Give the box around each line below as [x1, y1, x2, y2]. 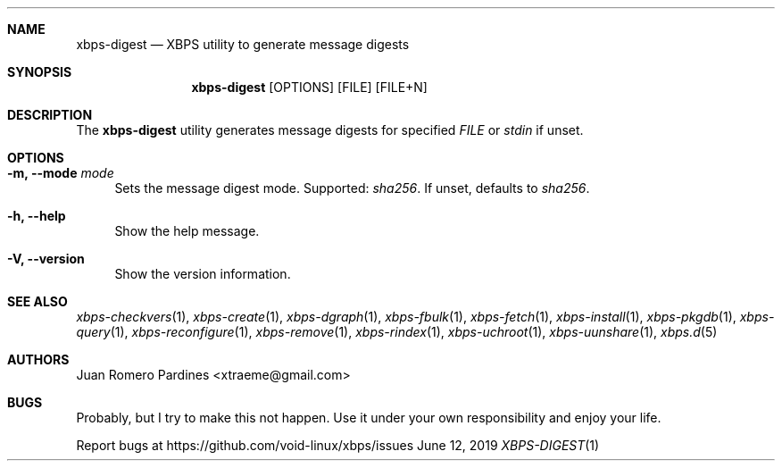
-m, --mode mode [7, 165, 114, 180]
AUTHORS [7, 352, 70, 367]
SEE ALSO [7, 294, 68, 309]
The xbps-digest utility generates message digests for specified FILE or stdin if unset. [76, 122, 584, 138]
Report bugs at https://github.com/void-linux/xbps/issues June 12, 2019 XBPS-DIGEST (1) [76, 438, 600, 453]
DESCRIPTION [7, 107, 93, 122]
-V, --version [7, 251, 85, 266]
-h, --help [7, 208, 66, 223]
